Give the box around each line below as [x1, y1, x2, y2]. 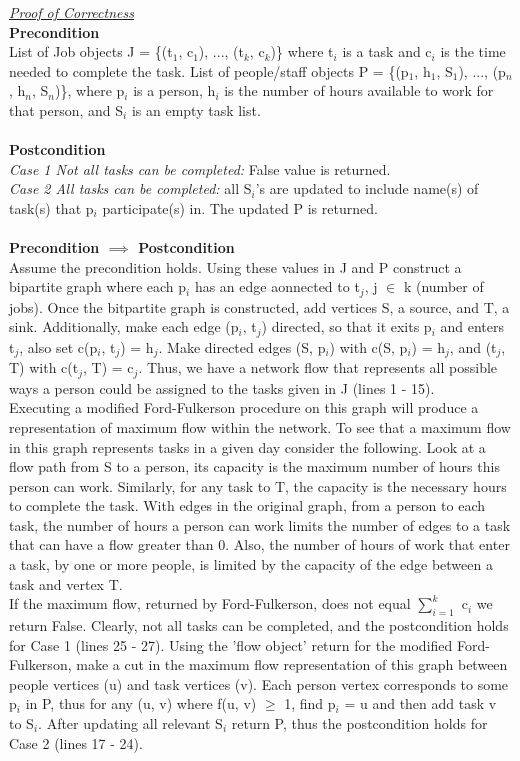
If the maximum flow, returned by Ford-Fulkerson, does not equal [9, 593, 411, 614]
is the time [440, 41, 506, 62]
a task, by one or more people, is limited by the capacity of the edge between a [9, 554, 493, 575]
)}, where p [55, 80, 125, 101]
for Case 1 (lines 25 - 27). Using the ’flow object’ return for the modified [9, 634, 453, 655]
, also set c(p [19, 336, 98, 357]
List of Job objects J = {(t [9, 41, 173, 62]
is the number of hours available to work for [224, 80, 494, 101]
